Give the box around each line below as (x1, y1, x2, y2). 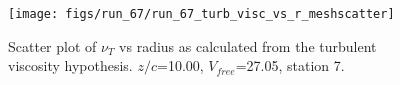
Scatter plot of (8, 35, 97, 56)
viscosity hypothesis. (8, 55, 133, 76)
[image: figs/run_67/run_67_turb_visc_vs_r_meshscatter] (8, 7, 395, 21)
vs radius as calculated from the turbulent (119, 35, 377, 56)
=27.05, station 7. (235, 55, 345, 76)
